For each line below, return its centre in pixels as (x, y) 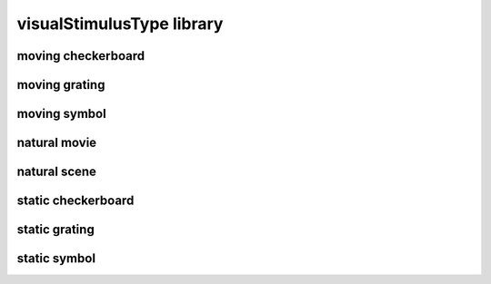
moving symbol (61, 114)
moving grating (61, 85)
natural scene (57, 172)
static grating (55, 230)
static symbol (56, 259)
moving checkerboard (81, 56)
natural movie (57, 143)
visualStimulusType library (120, 24)
